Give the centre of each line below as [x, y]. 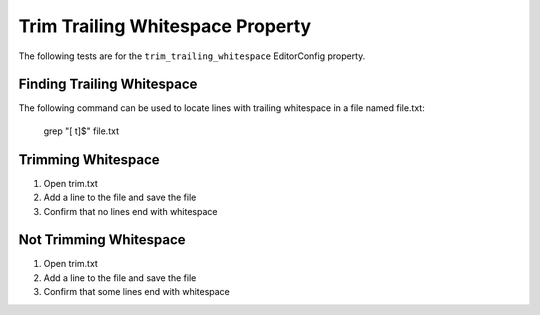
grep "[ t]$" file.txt [81, 131]
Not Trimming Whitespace [102, 240]
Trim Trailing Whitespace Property [165, 26]
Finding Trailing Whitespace [108, 84]
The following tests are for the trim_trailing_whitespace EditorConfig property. [192, 56]
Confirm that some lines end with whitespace [136, 292]
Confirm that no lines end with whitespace [130, 211]
